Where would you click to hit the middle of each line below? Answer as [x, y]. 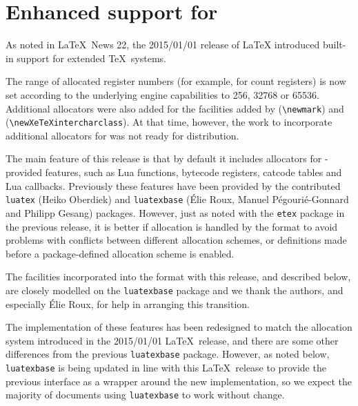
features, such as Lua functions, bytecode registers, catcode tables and [193, 172]
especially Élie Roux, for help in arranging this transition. [128, 303]
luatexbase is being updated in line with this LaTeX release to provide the [166, 367]
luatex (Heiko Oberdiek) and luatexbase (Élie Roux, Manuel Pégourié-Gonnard [177, 199]
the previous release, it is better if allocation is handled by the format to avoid [172, 226]
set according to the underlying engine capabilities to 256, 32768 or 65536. [162, 94]
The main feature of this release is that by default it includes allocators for [164, 158]
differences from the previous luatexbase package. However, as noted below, [168, 354]
